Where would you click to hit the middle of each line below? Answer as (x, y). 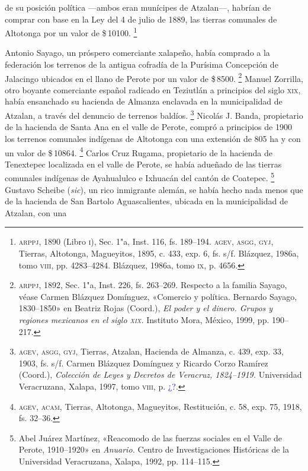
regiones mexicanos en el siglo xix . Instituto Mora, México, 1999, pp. (144, 319)
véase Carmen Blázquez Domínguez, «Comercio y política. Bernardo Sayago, (158, 296)
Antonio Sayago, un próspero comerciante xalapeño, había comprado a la (137, 53)
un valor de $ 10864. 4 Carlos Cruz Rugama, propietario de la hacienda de (139, 151)
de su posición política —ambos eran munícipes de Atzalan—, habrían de (138, 7)
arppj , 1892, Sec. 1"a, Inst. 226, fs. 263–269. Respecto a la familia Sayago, (153, 285)
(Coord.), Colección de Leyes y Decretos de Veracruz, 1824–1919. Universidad (160, 374)
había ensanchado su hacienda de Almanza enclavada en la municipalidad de (144, 101)
